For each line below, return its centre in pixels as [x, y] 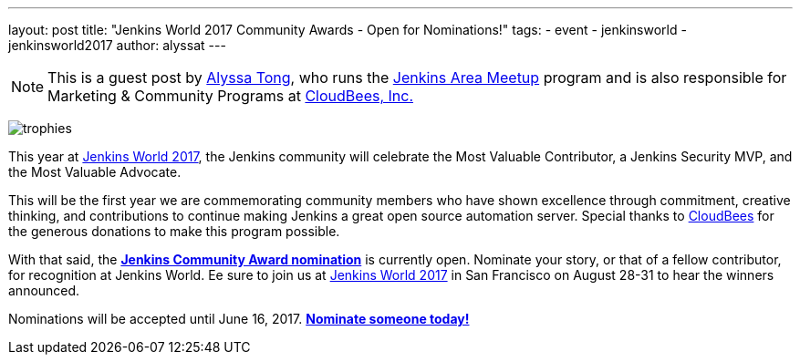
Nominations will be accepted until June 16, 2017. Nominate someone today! [239, 319]
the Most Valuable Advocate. [95, 172]
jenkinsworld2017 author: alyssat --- [117, 45]
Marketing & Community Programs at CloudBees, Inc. [231, 96]
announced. [44, 290]
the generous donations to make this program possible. [174, 231]
